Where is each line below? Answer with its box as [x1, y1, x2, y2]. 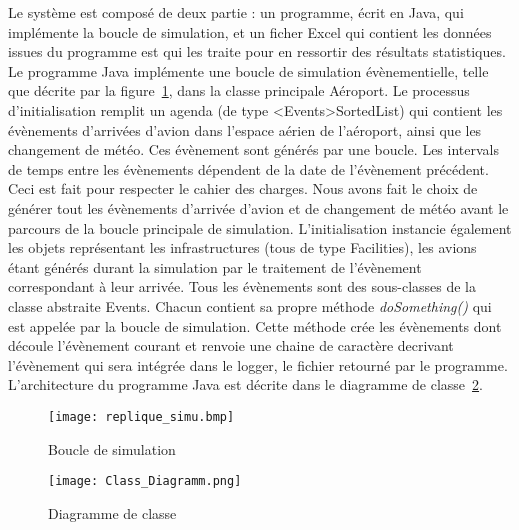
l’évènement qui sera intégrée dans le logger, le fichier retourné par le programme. [8, 354, 508, 375]
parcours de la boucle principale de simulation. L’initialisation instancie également [8, 217, 512, 238]
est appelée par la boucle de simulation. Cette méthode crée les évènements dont [8, 315, 502, 336]
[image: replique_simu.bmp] [48, 409, 235, 424]
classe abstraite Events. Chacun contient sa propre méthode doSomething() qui [8, 295, 492, 316]
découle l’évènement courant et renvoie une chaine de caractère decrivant [8, 335, 454, 356]
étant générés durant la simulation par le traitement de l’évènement [8, 256, 422, 277]
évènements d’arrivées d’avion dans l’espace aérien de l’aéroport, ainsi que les [8, 119, 482, 140]
